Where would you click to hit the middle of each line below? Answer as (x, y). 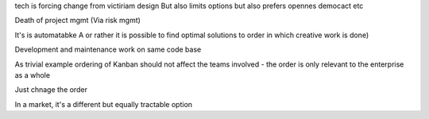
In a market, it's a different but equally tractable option (104, 104)
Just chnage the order (51, 90)
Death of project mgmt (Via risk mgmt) (77, 21)
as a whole (33, 75)
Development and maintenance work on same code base (108, 50)
